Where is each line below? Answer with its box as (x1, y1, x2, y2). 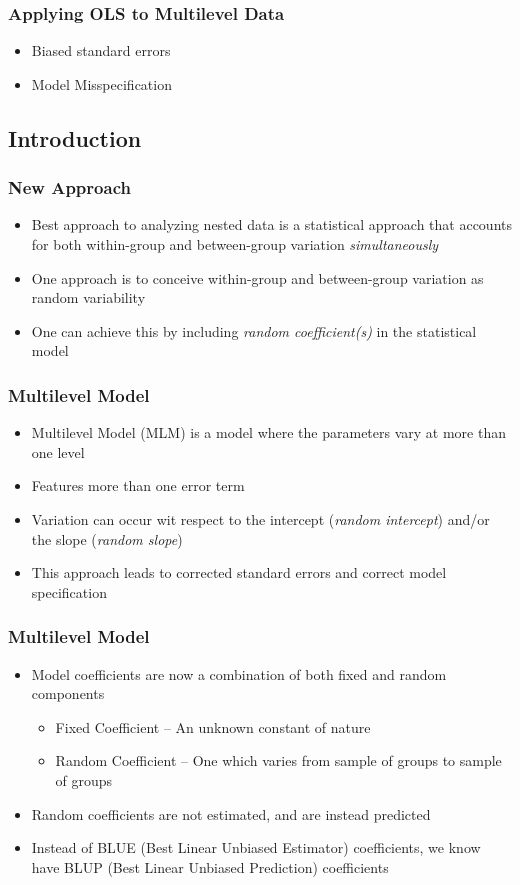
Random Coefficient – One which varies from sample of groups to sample (55, 750, 502, 771)
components (31, 683, 105, 704)
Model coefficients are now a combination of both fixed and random (31, 663, 447, 684)
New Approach (8, 175, 131, 200)
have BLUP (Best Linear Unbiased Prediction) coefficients (31, 856, 389, 877)
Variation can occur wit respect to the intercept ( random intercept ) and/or (31, 508, 490, 529)
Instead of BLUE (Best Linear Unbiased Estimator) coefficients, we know (31, 837, 481, 858)
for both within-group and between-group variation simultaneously (31, 234, 439, 254)
